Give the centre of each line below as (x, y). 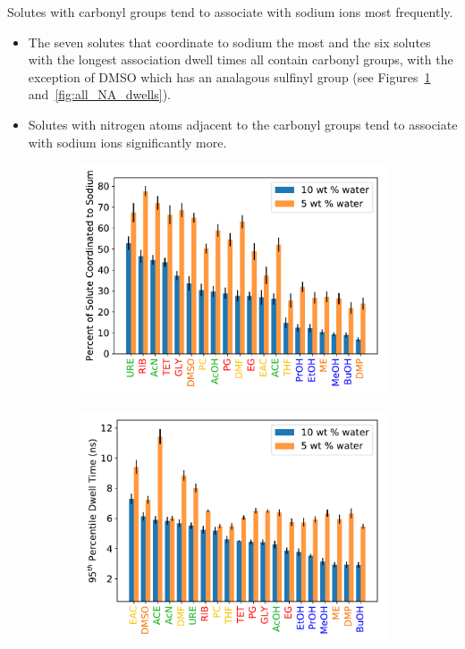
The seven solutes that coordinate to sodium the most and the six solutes (229, 42)
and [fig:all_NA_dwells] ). (99, 94)
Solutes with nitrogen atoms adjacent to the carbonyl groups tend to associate (243, 124)
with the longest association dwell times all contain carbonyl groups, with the (241, 59)
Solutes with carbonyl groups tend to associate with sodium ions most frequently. (230, 12)
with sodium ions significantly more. (127, 142)
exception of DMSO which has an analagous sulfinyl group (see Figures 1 (229, 76)
